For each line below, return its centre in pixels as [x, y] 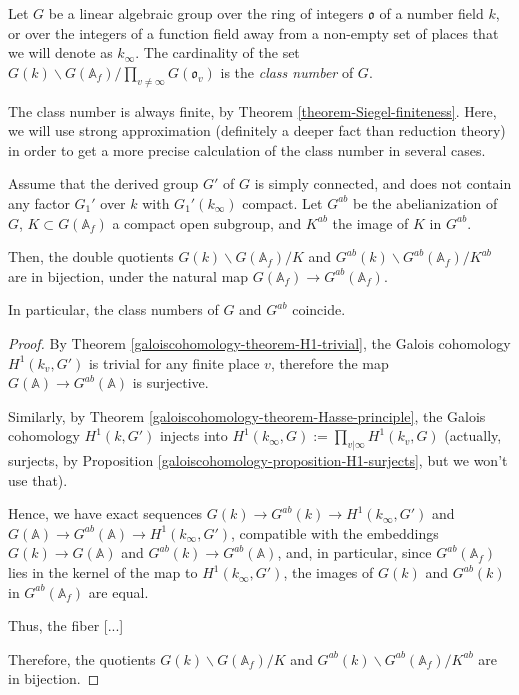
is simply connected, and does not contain [383, 183]
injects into [193, 435]
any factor [39, 202]
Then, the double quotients [91, 256]
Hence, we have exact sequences [105, 513]
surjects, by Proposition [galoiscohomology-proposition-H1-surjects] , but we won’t [258, 460]
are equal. [118, 591]
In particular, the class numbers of [113, 309]
